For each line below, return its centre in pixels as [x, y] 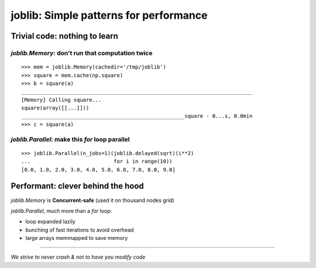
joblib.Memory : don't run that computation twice [82, 53]
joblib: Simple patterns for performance [109, 15]
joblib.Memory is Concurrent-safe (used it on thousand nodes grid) [93, 200]
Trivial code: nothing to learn [64, 36]
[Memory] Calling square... [61, 100]
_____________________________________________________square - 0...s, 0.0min [137, 116]
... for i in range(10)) [97, 162]
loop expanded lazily [50, 222]
